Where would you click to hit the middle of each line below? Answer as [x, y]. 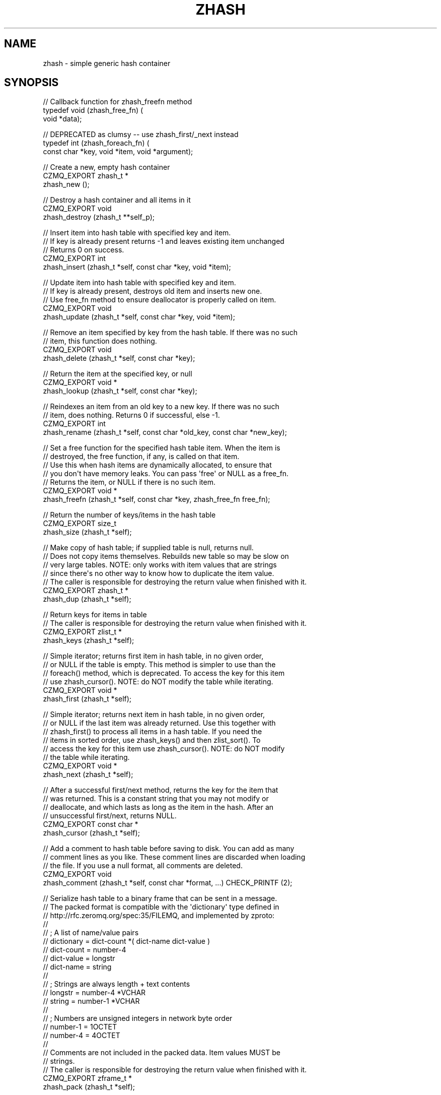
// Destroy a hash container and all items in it [117, 200]
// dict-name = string [77, 967]
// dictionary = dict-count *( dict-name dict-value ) [127, 941]
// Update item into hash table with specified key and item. [139, 283]
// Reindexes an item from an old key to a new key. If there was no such [161, 407]
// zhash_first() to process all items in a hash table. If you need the [153, 732]
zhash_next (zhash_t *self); [88, 775]
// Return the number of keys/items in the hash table [129, 515]
